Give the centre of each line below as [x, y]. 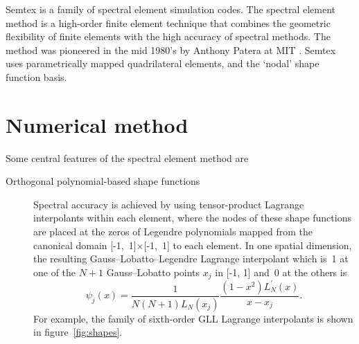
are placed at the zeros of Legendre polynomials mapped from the [173, 232]
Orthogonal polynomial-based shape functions [103, 181]
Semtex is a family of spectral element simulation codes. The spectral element [171, 9]
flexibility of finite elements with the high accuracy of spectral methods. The [168, 36]
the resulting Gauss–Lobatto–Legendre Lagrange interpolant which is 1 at [191, 259]
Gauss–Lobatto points [153, 272]
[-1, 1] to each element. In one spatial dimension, [248, 245]
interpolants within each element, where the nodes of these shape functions [192, 218]
